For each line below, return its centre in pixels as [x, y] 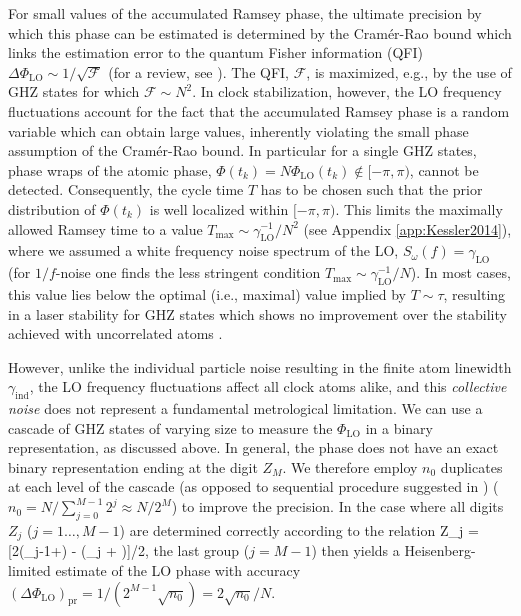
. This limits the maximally [419, 208]
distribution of [52, 208]
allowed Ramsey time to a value [105, 228]
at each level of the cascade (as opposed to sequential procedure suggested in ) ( [253, 486]
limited [29, 569]
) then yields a [355, 550]
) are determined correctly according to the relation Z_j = [299, 529]
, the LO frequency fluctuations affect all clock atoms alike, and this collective [268, 386]
